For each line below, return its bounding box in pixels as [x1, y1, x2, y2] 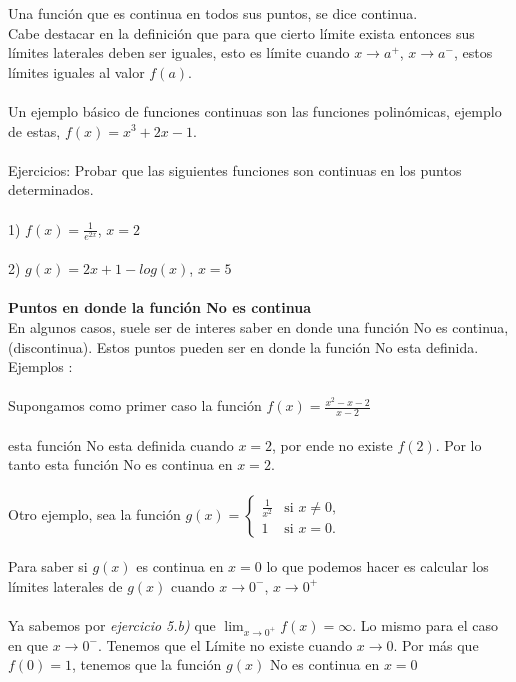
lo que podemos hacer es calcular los [266, 556, 489, 577]
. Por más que [393, 634, 479, 655]
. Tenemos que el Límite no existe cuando [97, 634, 353, 655]
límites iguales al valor [8, 61, 145, 82]
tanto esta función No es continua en [8, 454, 233, 475]
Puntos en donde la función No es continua [8, 297, 312, 318]
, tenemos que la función [72, 654, 222, 675]
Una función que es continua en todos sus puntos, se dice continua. [8, 3, 418, 23]
